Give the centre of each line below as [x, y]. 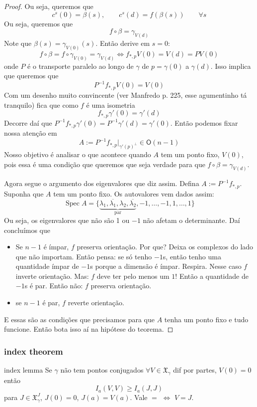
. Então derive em [123, 43]
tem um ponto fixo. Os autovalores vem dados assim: [134, 193]
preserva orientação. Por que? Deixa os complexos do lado [165, 247]
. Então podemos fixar [204, 122]
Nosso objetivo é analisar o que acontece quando [78, 154]
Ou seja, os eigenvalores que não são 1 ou [67, 220]
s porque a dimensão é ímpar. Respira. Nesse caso [166, 266]
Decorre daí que [28, 122]
